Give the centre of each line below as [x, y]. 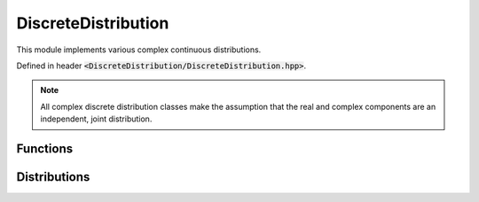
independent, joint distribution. [96, 119]
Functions [45, 148]
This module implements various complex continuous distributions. [139, 50]
